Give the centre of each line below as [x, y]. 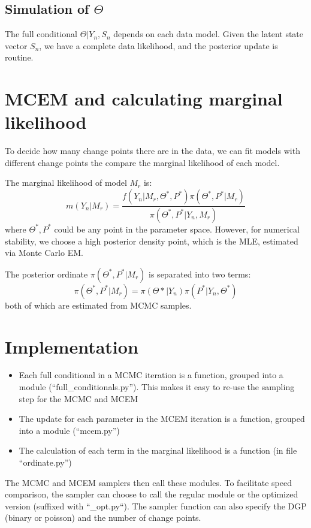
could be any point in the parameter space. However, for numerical [177, 229]
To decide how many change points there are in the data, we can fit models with [153, 151]
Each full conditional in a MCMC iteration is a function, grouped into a [151, 375]
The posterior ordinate [46, 274]
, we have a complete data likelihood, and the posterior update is [158, 45]
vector [16, 45]
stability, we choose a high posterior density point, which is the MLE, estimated [152, 241]
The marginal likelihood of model [66, 182]
